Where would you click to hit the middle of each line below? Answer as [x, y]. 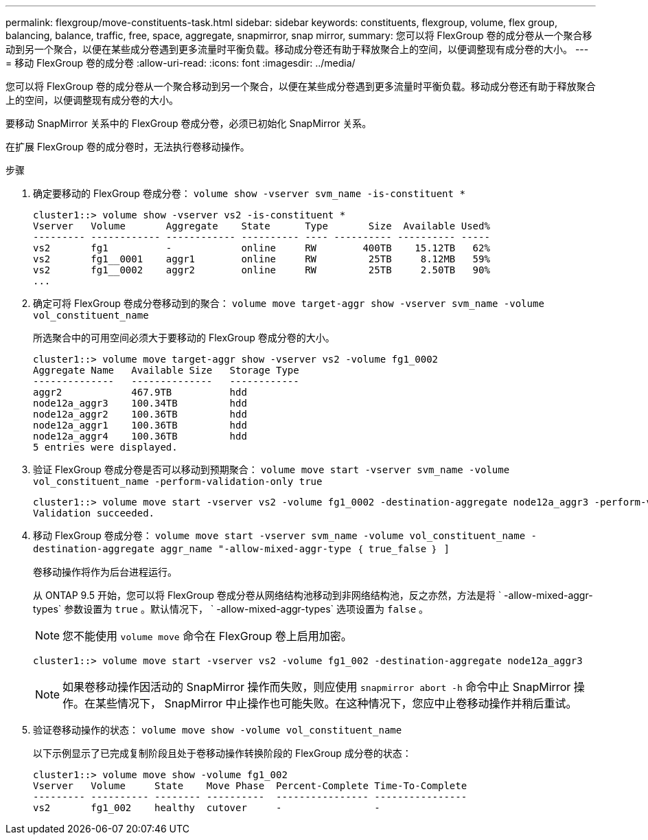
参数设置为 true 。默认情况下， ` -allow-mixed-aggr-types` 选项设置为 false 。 [246, 609]
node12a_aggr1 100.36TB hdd [140, 425]
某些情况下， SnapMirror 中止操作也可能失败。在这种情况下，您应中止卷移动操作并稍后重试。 [336, 703]
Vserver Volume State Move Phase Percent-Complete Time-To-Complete [250, 786]
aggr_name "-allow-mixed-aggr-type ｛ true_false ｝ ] [305, 549]
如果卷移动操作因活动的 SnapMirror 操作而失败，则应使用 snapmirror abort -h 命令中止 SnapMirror [317, 687]
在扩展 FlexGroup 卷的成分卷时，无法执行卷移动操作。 [128, 147]
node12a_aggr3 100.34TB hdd [140, 403]
